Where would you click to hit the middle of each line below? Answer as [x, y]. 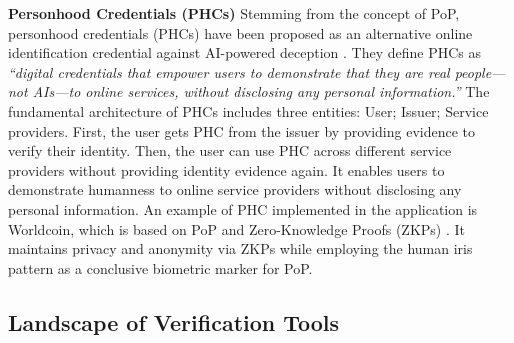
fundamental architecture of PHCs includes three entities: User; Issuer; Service [248, 110]
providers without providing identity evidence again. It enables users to [226, 169]
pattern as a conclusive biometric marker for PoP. [160, 267]
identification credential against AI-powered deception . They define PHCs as [244, 52]
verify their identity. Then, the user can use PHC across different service [230, 150]
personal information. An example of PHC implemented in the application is [243, 208]
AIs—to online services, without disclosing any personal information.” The [261, 91]
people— [480, 71]
